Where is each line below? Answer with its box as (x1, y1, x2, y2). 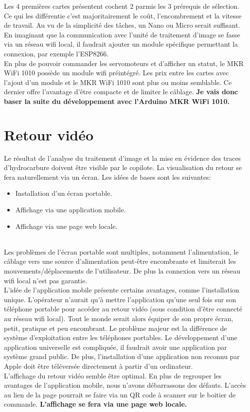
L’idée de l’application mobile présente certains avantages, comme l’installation (4, 285, 239, 295)
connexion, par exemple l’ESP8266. (4, 48, 109, 58)
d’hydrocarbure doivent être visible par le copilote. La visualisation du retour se (4, 162, 242, 172)
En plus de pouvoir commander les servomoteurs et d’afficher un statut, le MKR (4, 58, 244, 68)
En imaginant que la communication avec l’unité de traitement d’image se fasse (4, 29, 240, 39)
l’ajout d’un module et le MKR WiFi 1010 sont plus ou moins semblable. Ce (4, 77, 232, 87)
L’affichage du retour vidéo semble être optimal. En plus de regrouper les (4, 370, 222, 380)
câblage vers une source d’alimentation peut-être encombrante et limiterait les (4, 256, 236, 266)
